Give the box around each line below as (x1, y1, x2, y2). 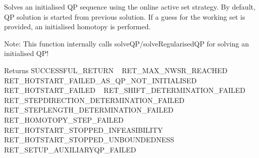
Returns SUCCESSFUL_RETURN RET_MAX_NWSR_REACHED (4, 65, 228, 75)
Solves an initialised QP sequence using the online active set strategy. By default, (4, 2, 255, 12)
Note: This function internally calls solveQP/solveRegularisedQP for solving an (4, 38, 249, 48)
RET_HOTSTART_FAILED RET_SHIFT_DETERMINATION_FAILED (4, 85, 245, 95)
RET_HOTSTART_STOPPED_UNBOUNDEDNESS (4, 134, 174, 145)
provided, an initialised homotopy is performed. (4, 21, 151, 32)
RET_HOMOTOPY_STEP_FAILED (4, 114, 124, 125)
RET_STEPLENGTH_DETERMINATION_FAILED (4, 104, 174, 115)
